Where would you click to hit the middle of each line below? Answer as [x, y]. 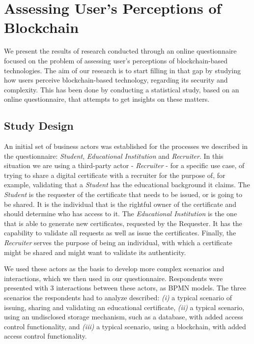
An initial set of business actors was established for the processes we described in [126, 146]
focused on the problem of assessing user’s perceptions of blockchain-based [116, 60]
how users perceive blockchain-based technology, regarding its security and [116, 80]
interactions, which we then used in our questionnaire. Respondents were [113, 278]
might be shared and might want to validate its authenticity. [95, 252]
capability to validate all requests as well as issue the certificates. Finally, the [120, 233]
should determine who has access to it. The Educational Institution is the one [121, 214]
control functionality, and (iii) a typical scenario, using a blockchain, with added [125, 326]
